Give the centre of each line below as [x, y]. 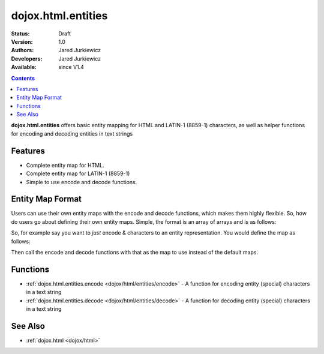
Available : [24, 67]
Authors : [22, 50]
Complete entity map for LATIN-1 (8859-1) [78, 173]
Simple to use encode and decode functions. [82, 182]
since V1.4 [71, 67]
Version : [22, 41]
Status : [20, 34]
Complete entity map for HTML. [65, 165]
